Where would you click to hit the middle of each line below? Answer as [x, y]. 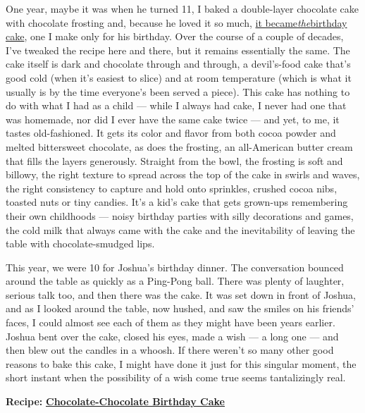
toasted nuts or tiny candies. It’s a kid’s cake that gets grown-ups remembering [177, 202]
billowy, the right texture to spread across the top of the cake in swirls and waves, [183, 174]
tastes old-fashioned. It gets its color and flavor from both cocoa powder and [171, 133]
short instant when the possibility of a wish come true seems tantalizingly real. [176, 377]
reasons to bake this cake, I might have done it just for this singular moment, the [181, 363]
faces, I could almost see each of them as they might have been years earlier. [171, 322]
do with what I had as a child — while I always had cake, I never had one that [176, 105]
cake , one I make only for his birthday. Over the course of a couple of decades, [175, 36]
